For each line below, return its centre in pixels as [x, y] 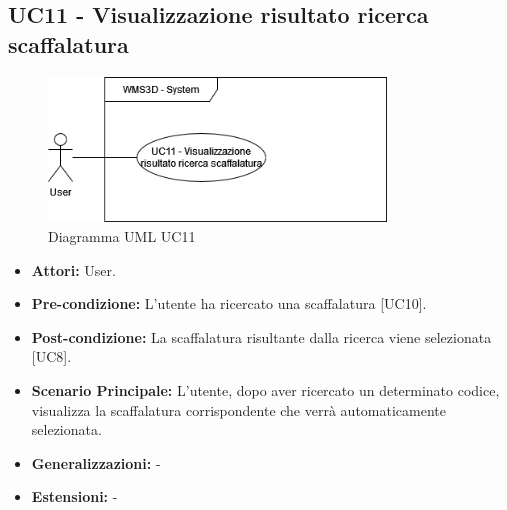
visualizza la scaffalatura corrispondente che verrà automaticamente [238, 409]
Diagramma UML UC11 [122, 236]
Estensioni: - [74, 496]
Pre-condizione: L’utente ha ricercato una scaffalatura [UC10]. [229, 303]
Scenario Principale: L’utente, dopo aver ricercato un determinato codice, [265, 389]
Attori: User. [73, 269]
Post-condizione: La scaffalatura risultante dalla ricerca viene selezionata [261, 336]
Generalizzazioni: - [96, 462]
